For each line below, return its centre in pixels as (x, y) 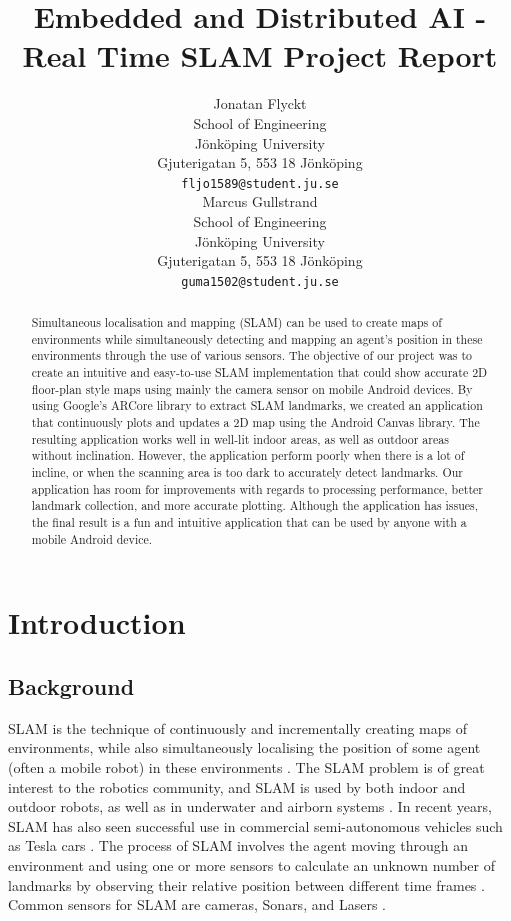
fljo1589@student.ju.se (260, 183)
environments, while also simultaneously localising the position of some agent (244, 747)
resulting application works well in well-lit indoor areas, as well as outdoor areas (240, 438)
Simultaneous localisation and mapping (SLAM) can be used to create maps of (236, 322)
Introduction (97, 622)
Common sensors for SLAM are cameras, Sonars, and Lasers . (197, 904)
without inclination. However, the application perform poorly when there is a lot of (248, 455)
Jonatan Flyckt (260, 103)
